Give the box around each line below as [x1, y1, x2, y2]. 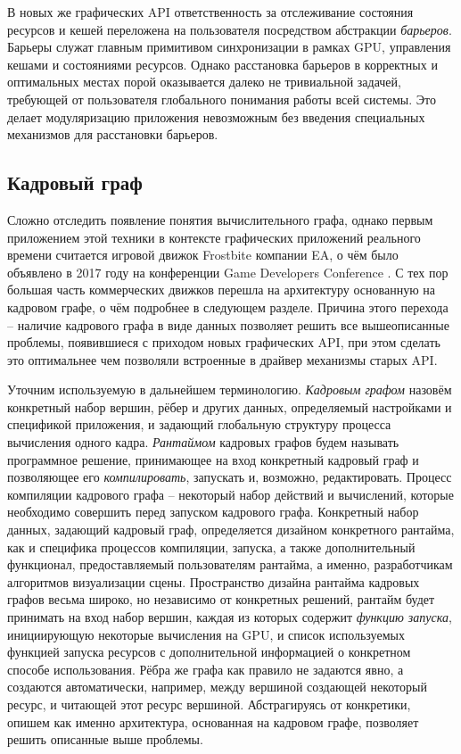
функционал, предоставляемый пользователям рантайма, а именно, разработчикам [7, 555, 453, 574]
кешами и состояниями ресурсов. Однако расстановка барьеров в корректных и [7, 54, 438, 73]
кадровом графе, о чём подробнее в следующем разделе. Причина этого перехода [7, 297, 449, 316]
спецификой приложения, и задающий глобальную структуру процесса [7, 415, 391, 434]
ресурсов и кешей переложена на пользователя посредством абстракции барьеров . [7, 20, 452, 38]
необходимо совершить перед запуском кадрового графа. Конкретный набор [7, 502, 419, 521]
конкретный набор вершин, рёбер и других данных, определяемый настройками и [7, 397, 452, 416]
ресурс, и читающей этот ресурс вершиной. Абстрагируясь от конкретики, [7, 694, 411, 713]
